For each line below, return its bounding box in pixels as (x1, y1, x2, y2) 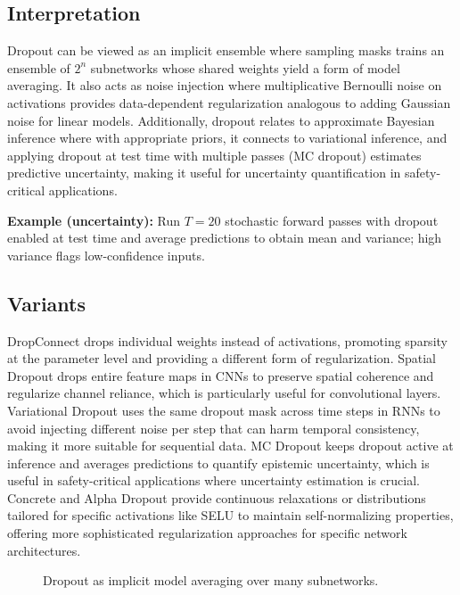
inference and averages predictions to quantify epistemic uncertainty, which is (7, 453, 430, 472)
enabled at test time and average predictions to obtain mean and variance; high (7, 228, 442, 247)
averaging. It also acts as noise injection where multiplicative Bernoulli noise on (7, 76, 442, 95)
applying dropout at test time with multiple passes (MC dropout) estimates (7, 145, 422, 164)
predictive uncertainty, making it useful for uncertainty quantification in (7, 163, 401, 182)
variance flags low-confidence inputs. (7, 245, 205, 264)
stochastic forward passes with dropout (225, 211, 439, 229)
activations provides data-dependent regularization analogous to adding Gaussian (7, 93, 451, 112)
